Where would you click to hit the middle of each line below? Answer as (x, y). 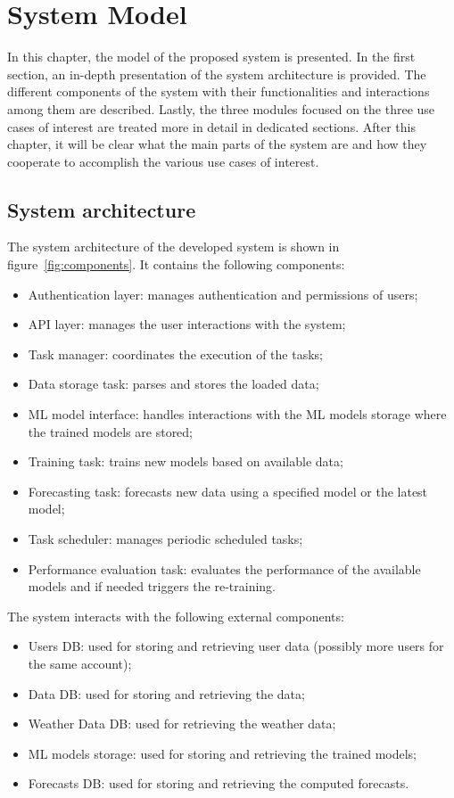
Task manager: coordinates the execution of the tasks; (175, 354)
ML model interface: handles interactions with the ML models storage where (237, 414)
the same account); (80, 663)
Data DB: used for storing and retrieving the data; (166, 693)
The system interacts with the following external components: (176, 616)
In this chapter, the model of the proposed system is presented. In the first (211, 57)
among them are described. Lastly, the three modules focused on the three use (221, 108)
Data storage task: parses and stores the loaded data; (173, 384)
